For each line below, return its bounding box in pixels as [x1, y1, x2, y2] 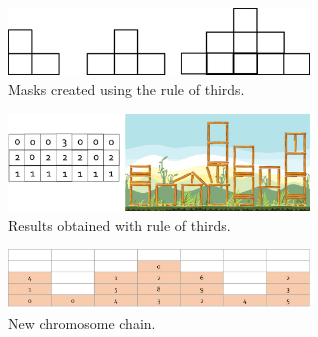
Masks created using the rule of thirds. [8, 78, 245, 99]
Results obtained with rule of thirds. [8, 214, 231, 235]
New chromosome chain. [8, 312, 156, 333]
